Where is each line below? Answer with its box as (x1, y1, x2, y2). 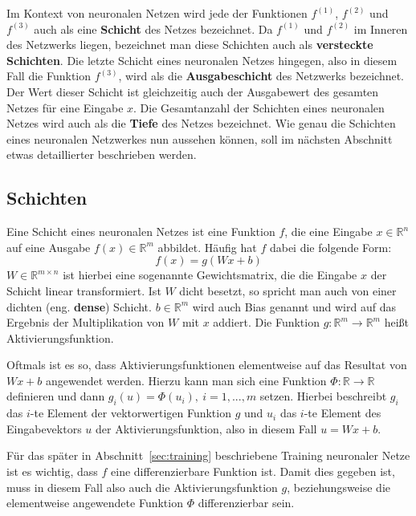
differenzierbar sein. (198, 494, 295, 511)
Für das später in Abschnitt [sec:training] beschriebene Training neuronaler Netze (6, 447, 410, 464)
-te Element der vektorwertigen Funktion (30, 404, 231, 421)
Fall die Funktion (6, 67, 92, 84)
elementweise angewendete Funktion (6, 494, 183, 511)
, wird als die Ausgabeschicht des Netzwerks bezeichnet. (118, 67, 405, 84)
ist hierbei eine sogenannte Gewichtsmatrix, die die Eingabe (63, 266, 357, 283)
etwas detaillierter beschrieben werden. (6, 146, 197, 163)
